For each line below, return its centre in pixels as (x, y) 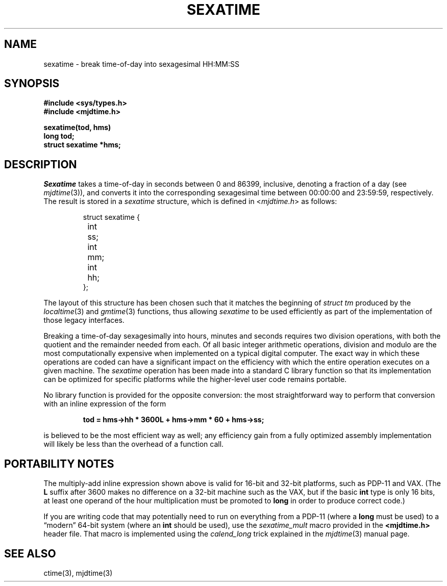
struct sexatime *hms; (82, 145)
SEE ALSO (30, 553)
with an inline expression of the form (105, 404)
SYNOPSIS (32, 84)
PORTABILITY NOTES (59, 464)
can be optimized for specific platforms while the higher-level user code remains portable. (195, 379)
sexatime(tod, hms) (77, 128)
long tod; (59, 136)
